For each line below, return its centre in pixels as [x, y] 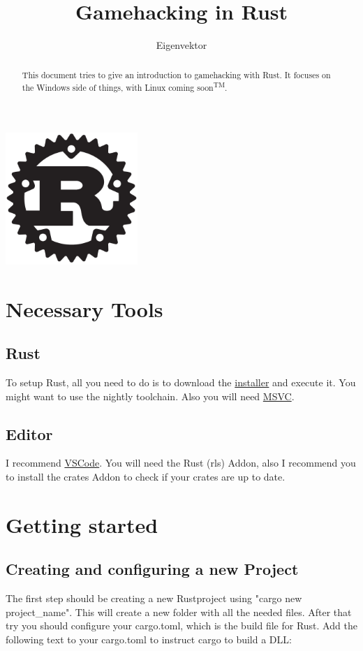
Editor [29, 433]
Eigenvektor [181, 45]
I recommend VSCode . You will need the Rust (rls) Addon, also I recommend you [181, 463]
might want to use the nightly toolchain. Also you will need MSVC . [150, 396]
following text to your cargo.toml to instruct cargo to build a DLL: [149, 639]
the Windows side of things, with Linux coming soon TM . [125, 87]
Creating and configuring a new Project [152, 569]
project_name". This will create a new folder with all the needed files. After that [179, 612]
